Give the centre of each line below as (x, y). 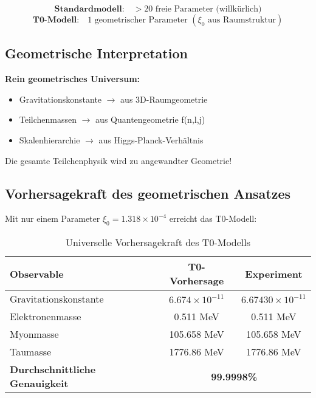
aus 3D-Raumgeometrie (164, 99)
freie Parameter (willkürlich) (208, 9)
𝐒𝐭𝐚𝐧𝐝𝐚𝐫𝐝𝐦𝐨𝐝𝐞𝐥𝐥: (89, 9)
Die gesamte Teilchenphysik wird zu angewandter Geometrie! (118, 160)
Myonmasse (34, 334)
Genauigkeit (39, 383)
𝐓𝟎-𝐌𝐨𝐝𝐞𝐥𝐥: (56, 20)
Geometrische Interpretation (96, 53)
